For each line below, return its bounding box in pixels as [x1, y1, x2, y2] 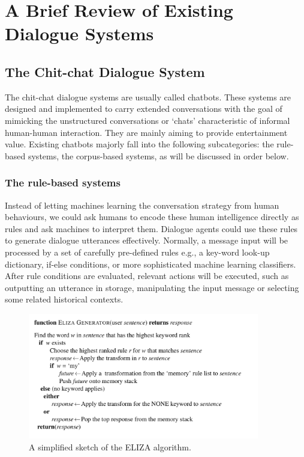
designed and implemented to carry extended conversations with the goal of [5, 102, 282, 115]
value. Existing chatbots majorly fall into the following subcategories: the [5, 138, 274, 150]
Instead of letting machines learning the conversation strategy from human [5, 198, 279, 211]
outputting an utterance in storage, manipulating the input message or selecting [5, 281, 299, 293]
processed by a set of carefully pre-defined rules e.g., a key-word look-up [5, 245, 270, 258]
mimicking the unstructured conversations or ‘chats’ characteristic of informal [5, 114, 290, 126]
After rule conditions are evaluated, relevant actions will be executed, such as [5, 269, 289, 282]
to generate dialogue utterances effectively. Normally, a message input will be [5, 234, 288, 247]
